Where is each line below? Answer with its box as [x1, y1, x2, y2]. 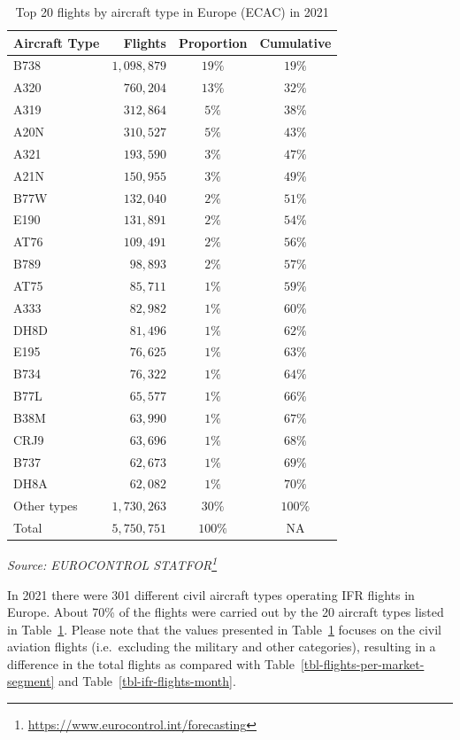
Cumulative [259, 33, 332, 51]
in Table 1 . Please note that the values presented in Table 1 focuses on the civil [7, 619, 441, 638]
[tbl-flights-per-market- [300, 654, 425, 673]
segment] [7, 672, 55, 690]
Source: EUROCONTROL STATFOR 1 [7, 553, 218, 573]
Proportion [178, 33, 248, 51]
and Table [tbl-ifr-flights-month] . [58, 672, 236, 690]
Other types [13, 496, 78, 515]
